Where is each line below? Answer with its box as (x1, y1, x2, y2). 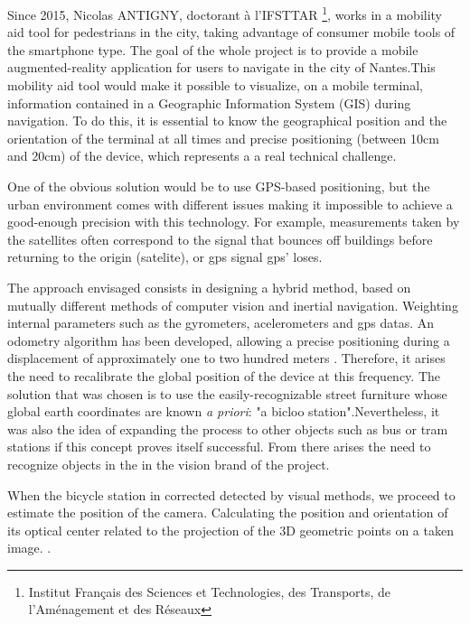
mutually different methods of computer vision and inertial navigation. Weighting (7, 295, 458, 314)
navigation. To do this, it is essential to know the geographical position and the (7, 111, 447, 130)
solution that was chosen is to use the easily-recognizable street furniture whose (7, 384, 447, 403)
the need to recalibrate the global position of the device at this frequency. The (7, 366, 440, 385)
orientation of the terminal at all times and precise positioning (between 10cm (7, 128, 439, 147)
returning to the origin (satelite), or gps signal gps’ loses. (7, 247, 323, 266)
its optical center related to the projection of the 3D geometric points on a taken (7, 520, 454, 539)
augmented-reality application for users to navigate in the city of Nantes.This (7, 58, 436, 77)
